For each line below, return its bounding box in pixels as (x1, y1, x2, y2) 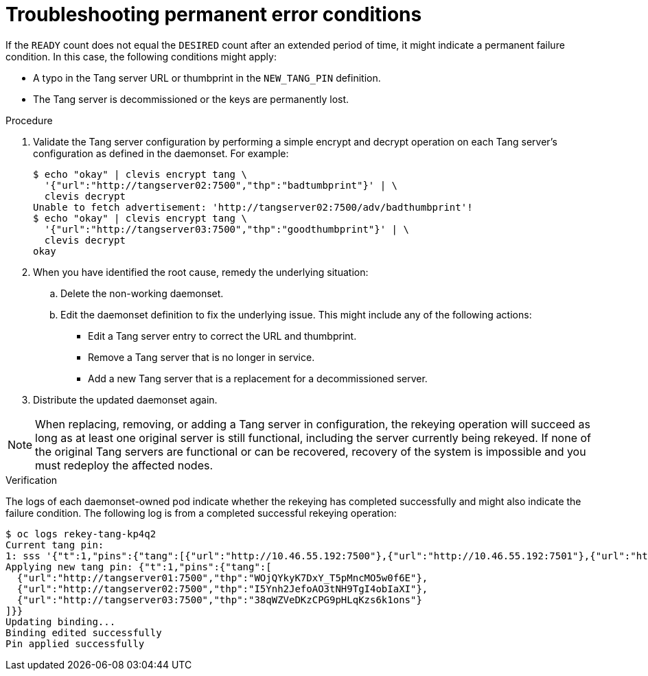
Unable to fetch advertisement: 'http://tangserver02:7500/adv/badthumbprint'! (33, 201, 473, 213)
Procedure (5, 114, 53, 126)
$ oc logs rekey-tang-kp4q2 (5, 528, 157, 539)
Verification (5, 474, 58, 486)
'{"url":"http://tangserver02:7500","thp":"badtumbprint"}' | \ (44, 179, 398, 191)
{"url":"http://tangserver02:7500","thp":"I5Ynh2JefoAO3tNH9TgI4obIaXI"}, (16, 583, 428, 594)
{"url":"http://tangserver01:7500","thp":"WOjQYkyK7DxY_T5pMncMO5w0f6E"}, (16, 572, 428, 583)
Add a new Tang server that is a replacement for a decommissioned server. (88, 372, 428, 384)
